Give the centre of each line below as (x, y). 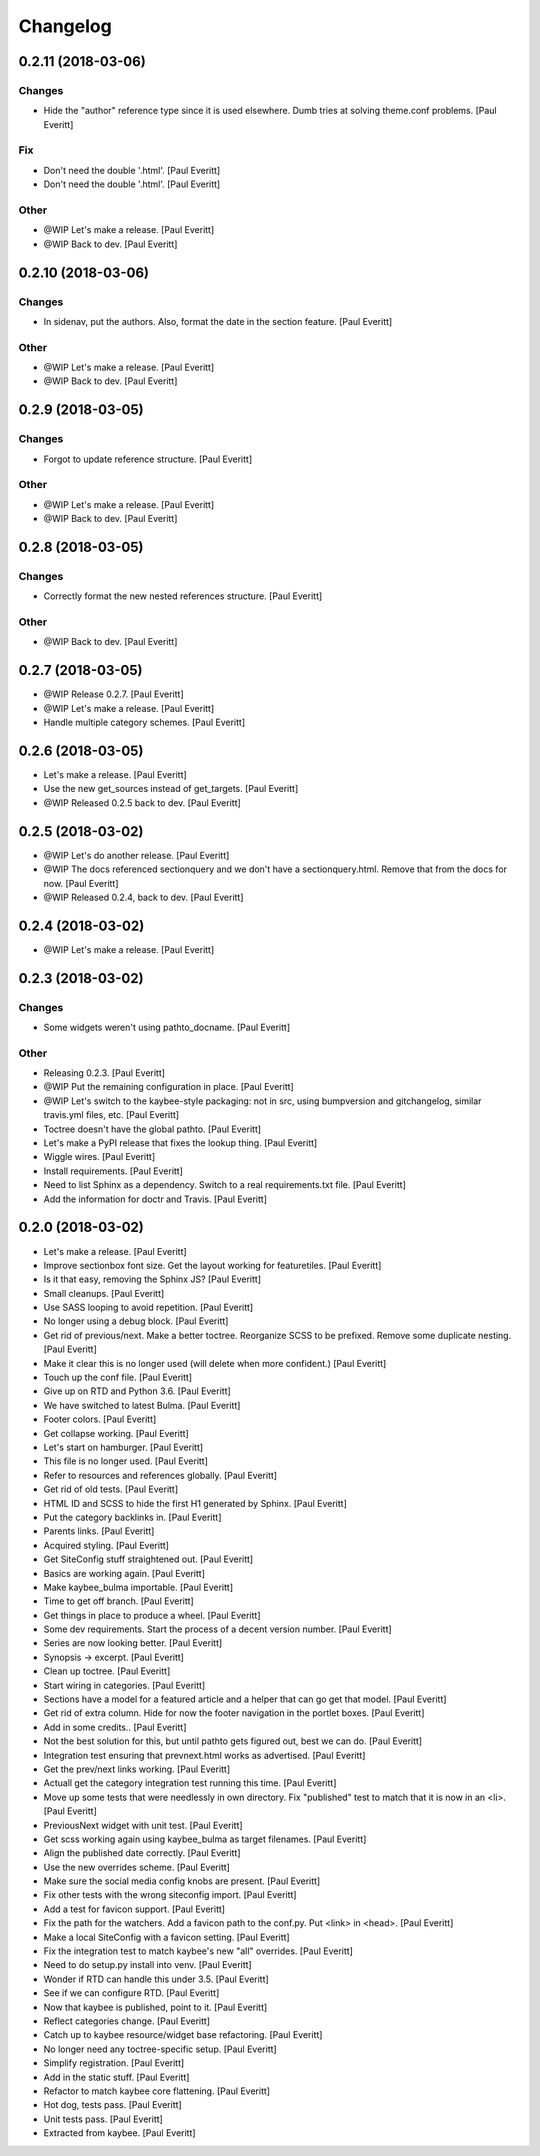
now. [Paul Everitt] (81, 883)
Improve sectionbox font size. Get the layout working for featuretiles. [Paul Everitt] (212, 1265)
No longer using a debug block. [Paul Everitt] (136, 1321)
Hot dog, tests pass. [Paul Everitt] (112, 2105)
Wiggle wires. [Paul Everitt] (99, 1157)
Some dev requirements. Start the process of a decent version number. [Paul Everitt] (217, 1629)
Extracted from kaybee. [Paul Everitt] (119, 2133)
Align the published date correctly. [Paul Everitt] (142, 1853)
